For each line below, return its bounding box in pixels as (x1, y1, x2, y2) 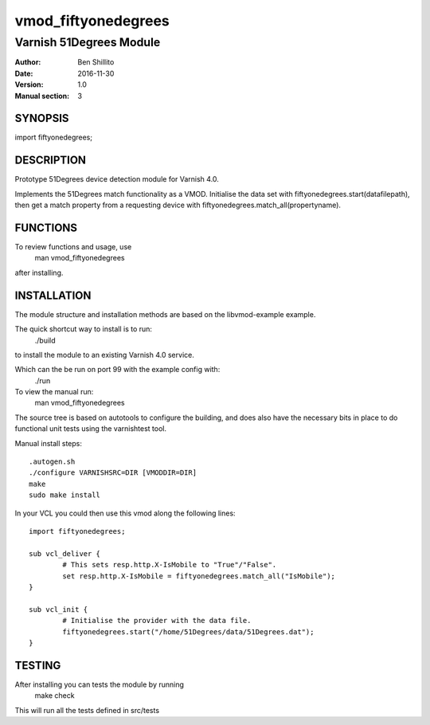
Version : (14, 80, 44, 89)
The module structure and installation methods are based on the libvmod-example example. (14, 309, 316, 319)
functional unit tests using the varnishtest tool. (14, 424, 167, 433)
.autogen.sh (29, 457, 76, 466)
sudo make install (29, 491, 101, 500)
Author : (14, 57, 41, 67)
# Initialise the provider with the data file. (62, 616, 252, 625)
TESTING (14, 658, 61, 672)
